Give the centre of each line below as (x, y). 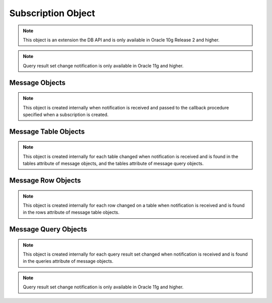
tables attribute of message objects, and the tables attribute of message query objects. (113, 163)
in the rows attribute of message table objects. (71, 212)
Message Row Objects (45, 180)
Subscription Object (52, 13)
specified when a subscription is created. (66, 114)
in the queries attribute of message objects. (68, 261)
